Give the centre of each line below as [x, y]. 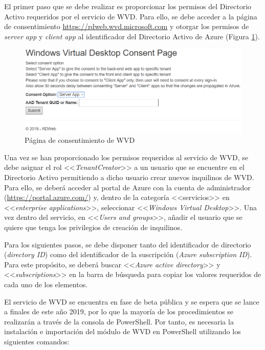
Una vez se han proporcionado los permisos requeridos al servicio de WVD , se [126, 157]
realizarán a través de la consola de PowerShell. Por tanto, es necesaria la [119, 321]
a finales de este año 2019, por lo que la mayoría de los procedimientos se [119, 311]
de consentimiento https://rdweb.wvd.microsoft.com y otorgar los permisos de [127, 26]
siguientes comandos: [37, 341]
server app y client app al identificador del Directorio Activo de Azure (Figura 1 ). [132, 36]
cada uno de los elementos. [46, 284]
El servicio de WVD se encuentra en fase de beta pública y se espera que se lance [132, 301]
